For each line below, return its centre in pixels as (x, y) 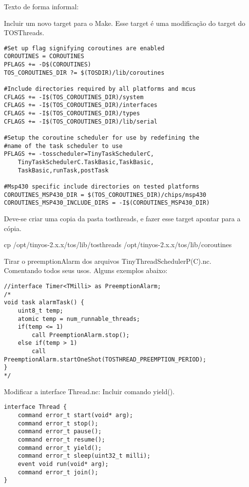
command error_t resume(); (61, 439)
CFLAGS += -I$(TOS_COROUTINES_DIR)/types (72, 114)
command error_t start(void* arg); (75, 415)
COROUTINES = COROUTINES (44, 56)
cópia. (13, 228)
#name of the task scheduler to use (63, 146)
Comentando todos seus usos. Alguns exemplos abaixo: (86, 270)
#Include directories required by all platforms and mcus (100, 89)
